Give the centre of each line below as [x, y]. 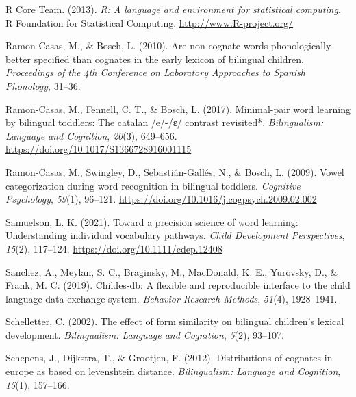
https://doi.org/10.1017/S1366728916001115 [99, 149]
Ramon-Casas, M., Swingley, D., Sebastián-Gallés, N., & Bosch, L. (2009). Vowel [175, 171]
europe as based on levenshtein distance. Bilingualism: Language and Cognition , [173, 371]
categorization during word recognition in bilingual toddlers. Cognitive [153, 185]
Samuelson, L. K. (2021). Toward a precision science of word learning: [152, 221]
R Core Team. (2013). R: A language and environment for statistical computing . [173, 9]
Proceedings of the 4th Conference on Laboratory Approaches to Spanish [156, 72]
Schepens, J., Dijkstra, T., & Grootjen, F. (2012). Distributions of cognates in [169, 358]
